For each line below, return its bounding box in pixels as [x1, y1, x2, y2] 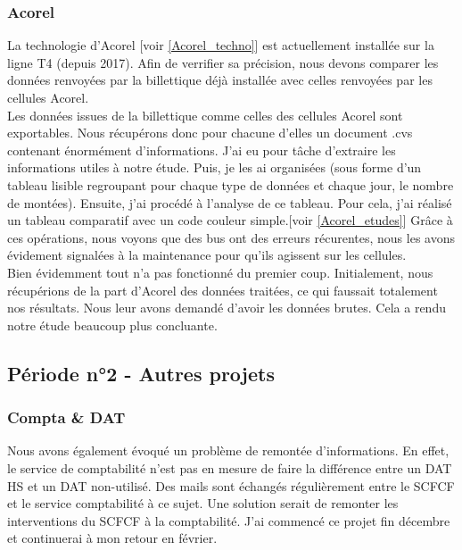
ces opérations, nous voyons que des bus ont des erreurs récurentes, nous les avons [7, 228, 455, 246]
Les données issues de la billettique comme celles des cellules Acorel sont [7, 105, 403, 124]
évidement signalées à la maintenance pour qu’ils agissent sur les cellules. [7, 246, 407, 264]
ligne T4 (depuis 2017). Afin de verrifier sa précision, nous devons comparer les [7, 53, 439, 71]
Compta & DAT [7, 406, 126, 429]
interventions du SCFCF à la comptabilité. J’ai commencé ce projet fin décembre [7, 511, 450, 529]
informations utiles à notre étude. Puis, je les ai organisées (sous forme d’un [7, 158, 422, 177]
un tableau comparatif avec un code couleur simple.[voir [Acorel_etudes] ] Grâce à [7, 211, 453, 229]
